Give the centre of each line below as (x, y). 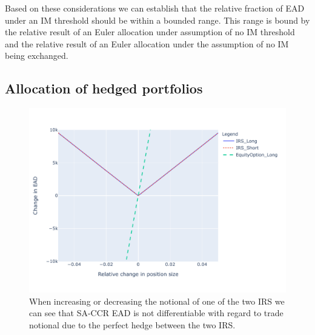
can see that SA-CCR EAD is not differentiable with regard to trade (156, 313)
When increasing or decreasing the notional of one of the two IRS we (157, 301)
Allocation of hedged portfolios (104, 88)
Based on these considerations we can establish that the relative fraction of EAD (155, 8)
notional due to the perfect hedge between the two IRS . (132, 324)
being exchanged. (37, 56)
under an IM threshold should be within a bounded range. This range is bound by (157, 20)
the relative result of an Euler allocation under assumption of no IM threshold (150, 32)
